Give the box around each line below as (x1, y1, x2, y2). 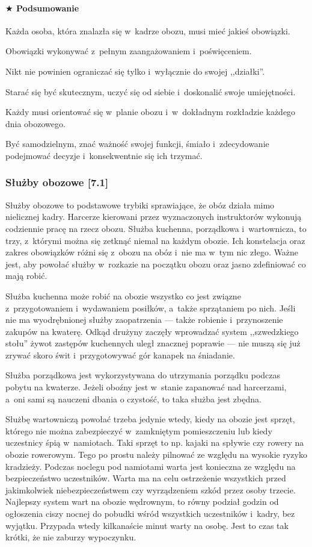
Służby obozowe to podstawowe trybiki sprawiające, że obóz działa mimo (5, 198, 275, 211)
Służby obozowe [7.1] (5, 175, 109, 190)
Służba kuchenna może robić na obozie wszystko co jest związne (5, 289, 241, 302)
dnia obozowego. (5, 117, 66, 130)
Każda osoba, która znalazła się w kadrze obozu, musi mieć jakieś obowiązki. (5, 24, 290, 37)
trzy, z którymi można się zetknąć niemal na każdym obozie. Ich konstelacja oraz (5, 234, 305, 246)
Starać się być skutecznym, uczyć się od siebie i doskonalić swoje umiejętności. (5, 85, 296, 98)
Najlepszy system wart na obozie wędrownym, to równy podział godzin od (5, 495, 279, 508)
